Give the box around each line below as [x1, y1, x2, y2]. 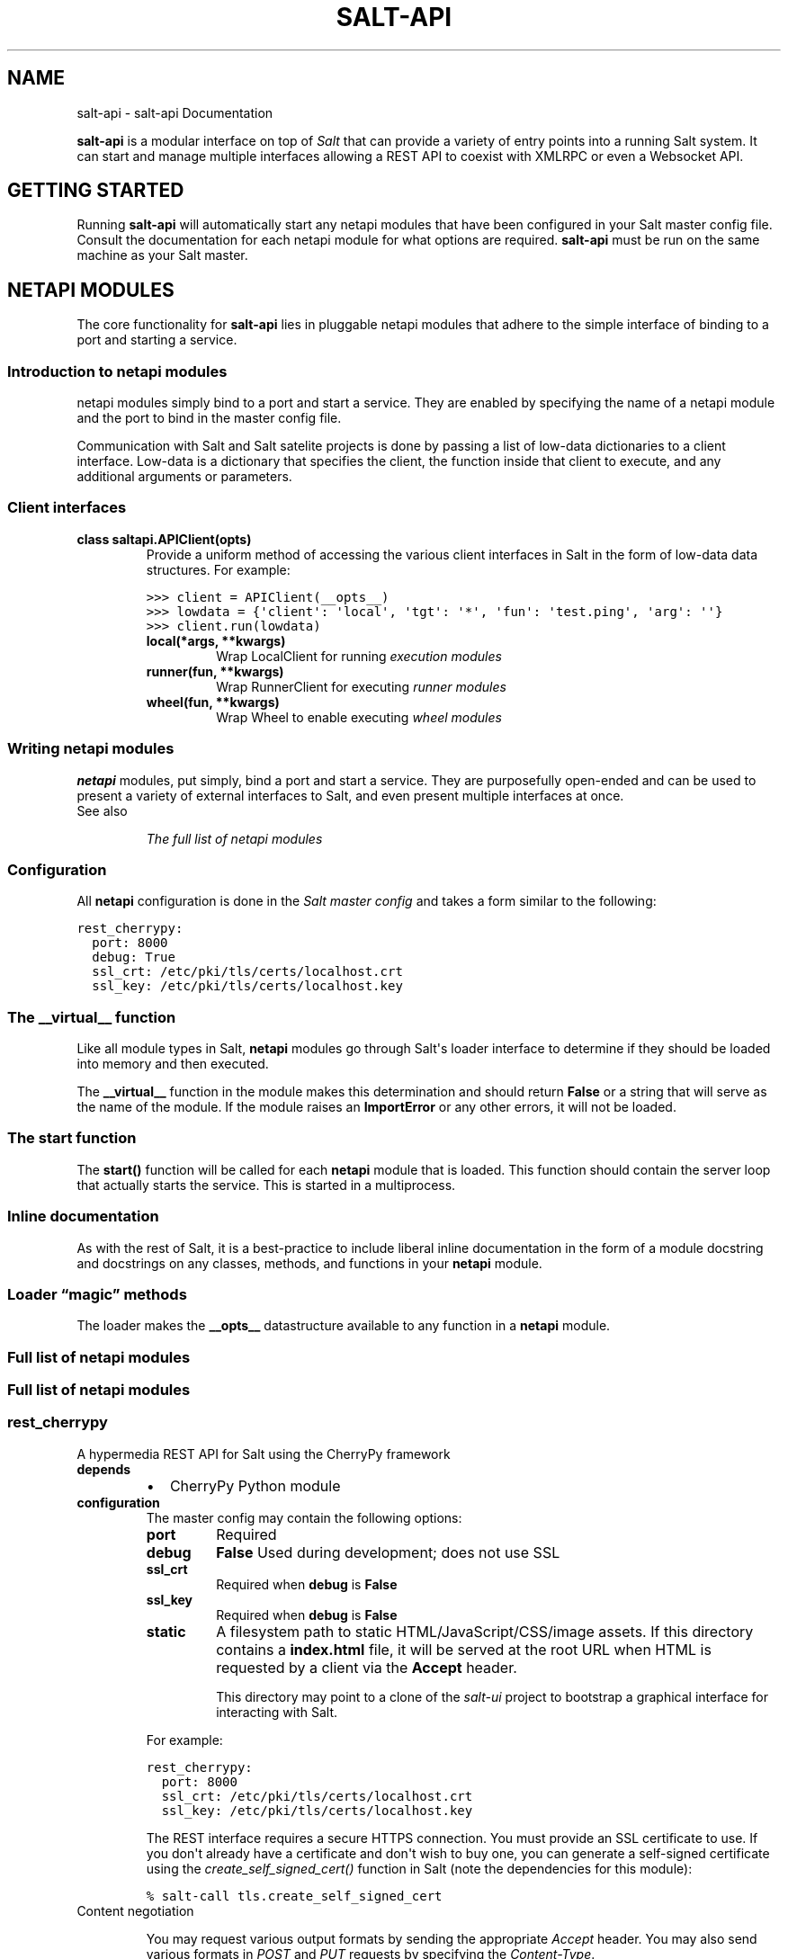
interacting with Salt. [216, 1704, 338, 1720]
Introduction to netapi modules [7, 362, 228, 380]
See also [76, 802, 128, 818]
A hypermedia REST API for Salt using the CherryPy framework [76, 1445, 451, 1462]
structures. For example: [146, 561, 291, 577]
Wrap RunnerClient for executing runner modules [216, 678, 506, 694]
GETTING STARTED [7, 179, 184, 202]
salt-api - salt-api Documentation [76, 104, 273, 121]
